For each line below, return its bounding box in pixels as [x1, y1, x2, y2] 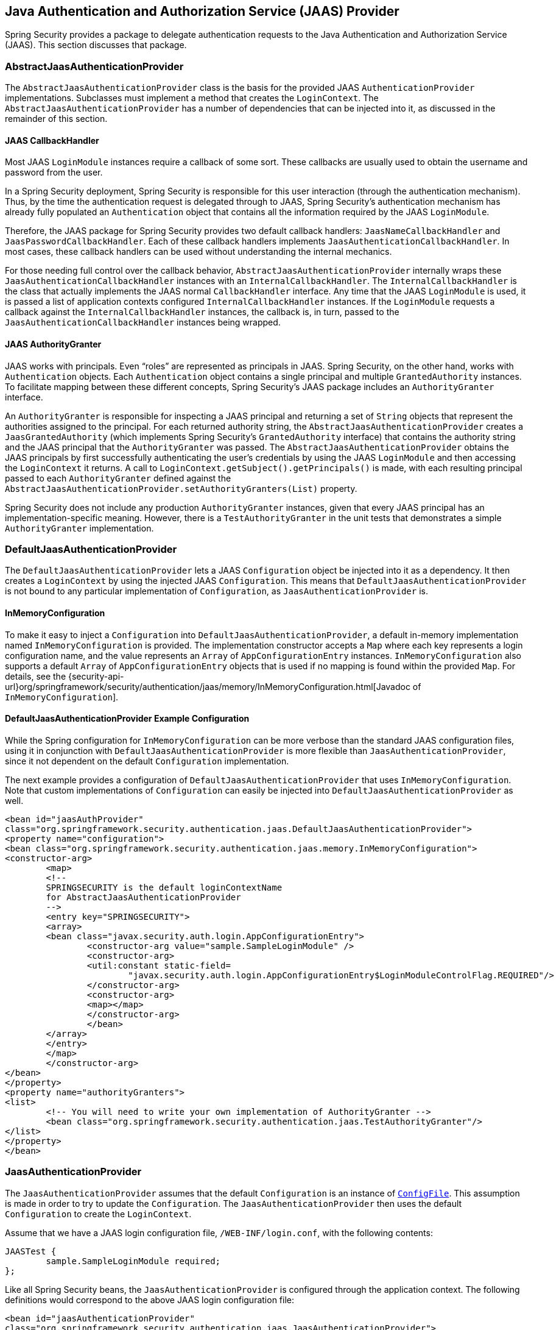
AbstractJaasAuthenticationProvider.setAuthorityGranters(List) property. [5, 483, 357, 494]
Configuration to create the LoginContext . [5, 1208, 192, 1219]
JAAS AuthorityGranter [5, 339, 102, 349]
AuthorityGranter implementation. [5, 522, 154, 533]
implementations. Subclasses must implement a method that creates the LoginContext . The [5, 93, 379, 104]
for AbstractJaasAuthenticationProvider [46, 892, 241, 902]
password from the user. [5, 167, 103, 178]
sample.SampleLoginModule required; [46, 1256, 221, 1266]
